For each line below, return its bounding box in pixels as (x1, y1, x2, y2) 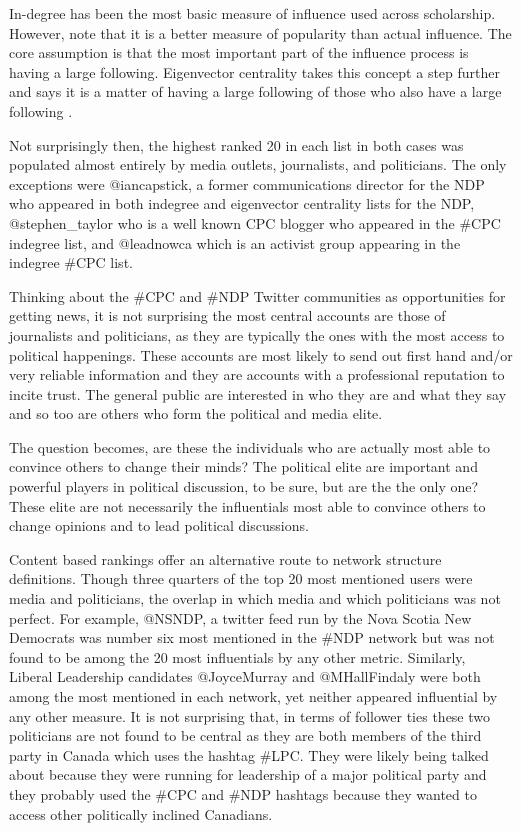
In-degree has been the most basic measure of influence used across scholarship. (9, 3, 496, 23)
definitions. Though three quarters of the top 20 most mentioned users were (9, 568, 473, 589)
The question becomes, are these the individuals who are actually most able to (9, 436, 491, 457)
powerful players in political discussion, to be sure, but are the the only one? (9, 476, 479, 497)
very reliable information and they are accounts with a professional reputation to (9, 364, 505, 385)
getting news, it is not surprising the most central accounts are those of (9, 305, 446, 326)
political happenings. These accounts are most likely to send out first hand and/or (9, 344, 513, 365)
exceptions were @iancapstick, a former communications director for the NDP (9, 173, 485, 194)
